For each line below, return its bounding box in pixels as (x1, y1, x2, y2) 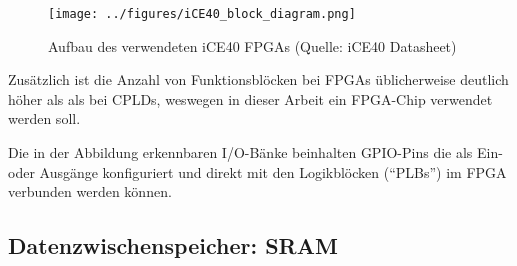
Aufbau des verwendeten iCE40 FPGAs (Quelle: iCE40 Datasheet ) (48, 35, 457, 56)
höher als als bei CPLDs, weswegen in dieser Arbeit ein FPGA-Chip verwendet (8, 88, 493, 109)
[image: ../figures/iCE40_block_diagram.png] (48, 7, 356, 21)
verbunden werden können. (8, 181, 172, 202)
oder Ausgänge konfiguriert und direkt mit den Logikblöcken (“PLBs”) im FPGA (8, 161, 507, 182)
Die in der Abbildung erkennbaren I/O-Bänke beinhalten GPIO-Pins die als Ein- (8, 142, 503, 163)
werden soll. (8, 108, 81, 129)
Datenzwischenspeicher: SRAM (8, 230, 338, 261)
